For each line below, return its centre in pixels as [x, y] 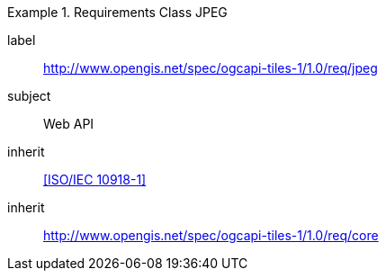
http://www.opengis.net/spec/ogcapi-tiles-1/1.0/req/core [211, 235]
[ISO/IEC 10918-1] [95, 179]
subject [29, 96]
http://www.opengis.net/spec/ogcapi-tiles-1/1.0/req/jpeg [211, 68]
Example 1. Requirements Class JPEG [117, 12]
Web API [69, 124]
